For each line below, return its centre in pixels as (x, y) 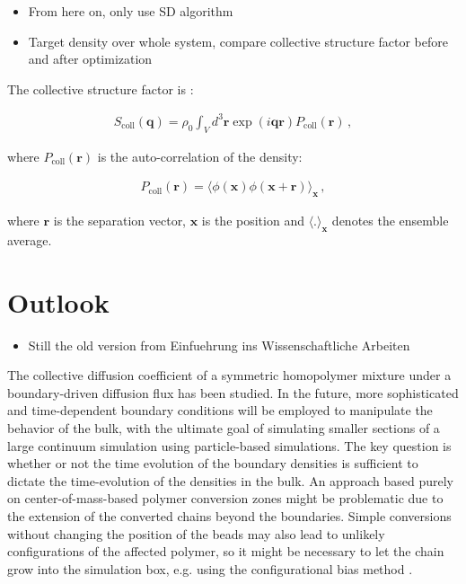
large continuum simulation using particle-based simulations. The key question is (229, 445)
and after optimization (90, 59)
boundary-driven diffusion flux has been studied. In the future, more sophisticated (233, 392)
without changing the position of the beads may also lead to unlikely (196, 533)
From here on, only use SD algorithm (131, 11)
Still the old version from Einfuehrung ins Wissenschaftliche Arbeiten (219, 345)
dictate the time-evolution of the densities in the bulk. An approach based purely (230, 480)
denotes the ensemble (390, 221)
